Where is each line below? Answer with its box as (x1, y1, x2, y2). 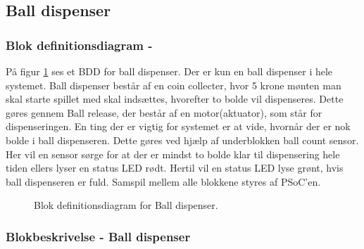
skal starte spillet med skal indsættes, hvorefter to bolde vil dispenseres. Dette (6, 91, 344, 106)
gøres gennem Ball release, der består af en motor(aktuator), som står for (6, 105, 322, 120)
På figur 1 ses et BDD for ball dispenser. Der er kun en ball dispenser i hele (6, 64, 333, 78)
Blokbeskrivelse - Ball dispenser (6, 227, 191, 245)
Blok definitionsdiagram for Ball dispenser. (34, 198, 218, 212)
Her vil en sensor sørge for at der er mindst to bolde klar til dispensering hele (6, 146, 340, 161)
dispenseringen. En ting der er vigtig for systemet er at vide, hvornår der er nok (6, 119, 351, 134)
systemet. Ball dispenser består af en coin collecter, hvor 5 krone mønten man (6, 77, 341, 92)
